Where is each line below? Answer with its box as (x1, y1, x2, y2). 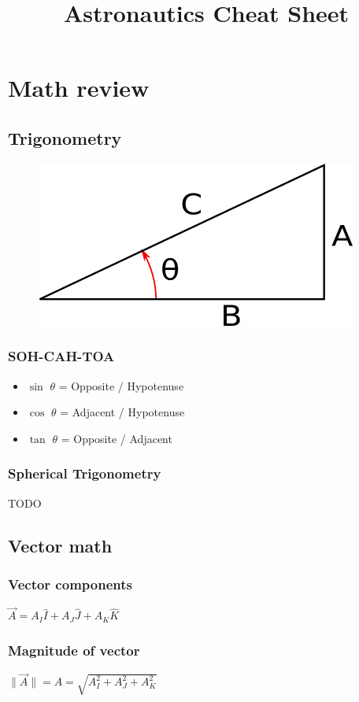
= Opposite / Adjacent (61, 430, 172, 446)
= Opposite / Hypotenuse (58, 377, 184, 393)
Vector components (8, 574, 132, 593)
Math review (8, 72, 150, 104)
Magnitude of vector (8, 640, 140, 660)
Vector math (8, 533, 113, 557)
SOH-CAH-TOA (8, 346, 115, 366)
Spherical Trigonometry (8, 464, 161, 483)
